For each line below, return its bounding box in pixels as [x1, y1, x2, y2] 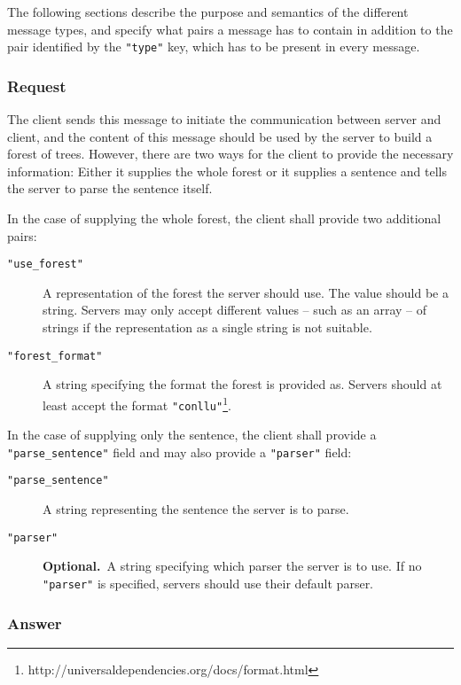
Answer [7, 611, 62, 634]
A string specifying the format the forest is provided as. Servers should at [43, 375, 442, 393]
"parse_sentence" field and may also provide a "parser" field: [7, 442, 352, 461]
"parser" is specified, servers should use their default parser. [43, 573, 374, 592]
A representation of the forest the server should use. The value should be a [43, 283, 449, 301]
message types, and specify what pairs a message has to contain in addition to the [7, 19, 453, 38]
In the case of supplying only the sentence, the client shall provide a [7, 425, 377, 444]
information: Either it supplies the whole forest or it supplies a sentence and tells [7, 161, 447, 180]
